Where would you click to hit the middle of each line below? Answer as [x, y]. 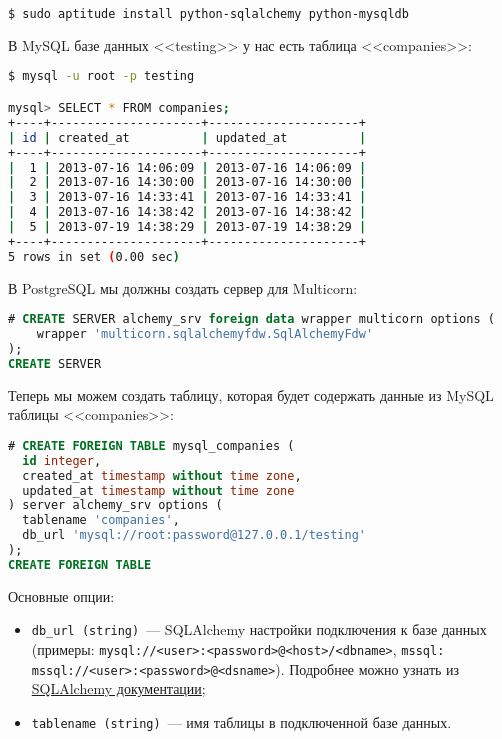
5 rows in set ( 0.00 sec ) [94, 256]
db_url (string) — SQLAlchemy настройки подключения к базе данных [259, 629]
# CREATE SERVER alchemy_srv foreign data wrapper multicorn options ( [251, 319]
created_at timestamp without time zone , [162, 475]
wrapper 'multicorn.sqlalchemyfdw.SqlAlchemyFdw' [205, 334]
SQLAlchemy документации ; [118, 688]
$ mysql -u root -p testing [101, 76]
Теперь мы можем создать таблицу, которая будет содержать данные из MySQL [251, 394]
